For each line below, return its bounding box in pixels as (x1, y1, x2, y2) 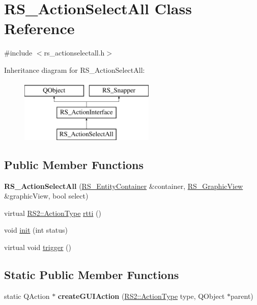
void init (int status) (4, 225, 68, 235)
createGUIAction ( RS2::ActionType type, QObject (58, 290, 225, 301)
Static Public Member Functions (4, 267, 179, 283)
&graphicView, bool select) (4, 190, 89, 201)
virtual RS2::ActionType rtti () (4, 207, 101, 218)
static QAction (4, 290, 50, 301)
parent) (231, 290, 253, 301)
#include (4, 47, 33, 58)
